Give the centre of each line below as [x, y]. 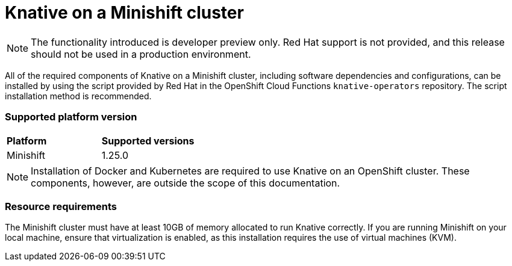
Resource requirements [61, 206]
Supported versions [148, 141]
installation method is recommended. [78, 96]
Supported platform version [71, 117]
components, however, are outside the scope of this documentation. [186, 183]
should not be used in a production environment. [141, 54]
